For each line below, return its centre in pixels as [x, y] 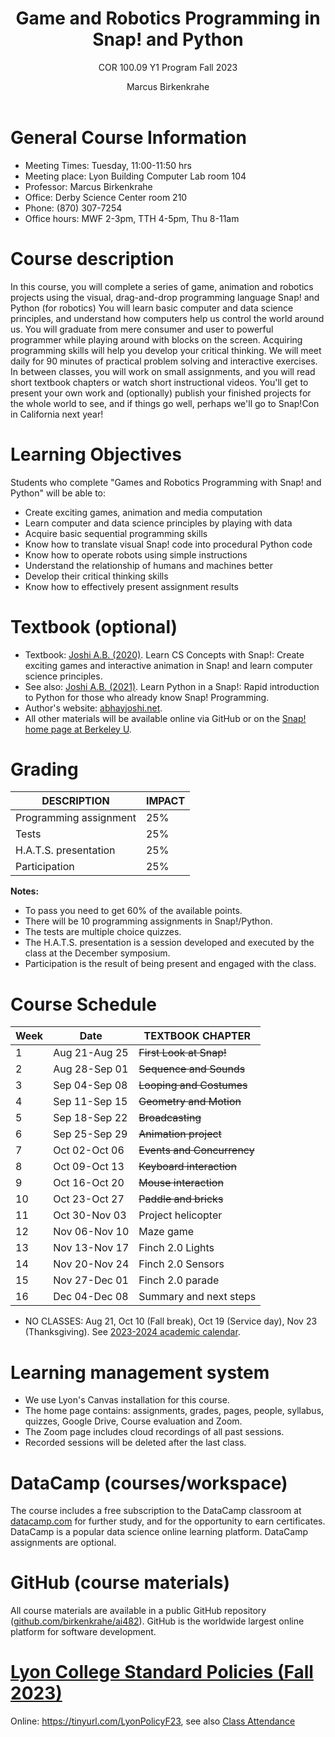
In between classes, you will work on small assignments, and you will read [163, 371]
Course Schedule [83, 1004]
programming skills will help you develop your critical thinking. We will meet [166, 350]
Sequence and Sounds [192, 1069]
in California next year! [57, 414]
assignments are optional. [63, 1543]
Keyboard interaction [187, 1167]
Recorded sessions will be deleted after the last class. [135, 1443]
